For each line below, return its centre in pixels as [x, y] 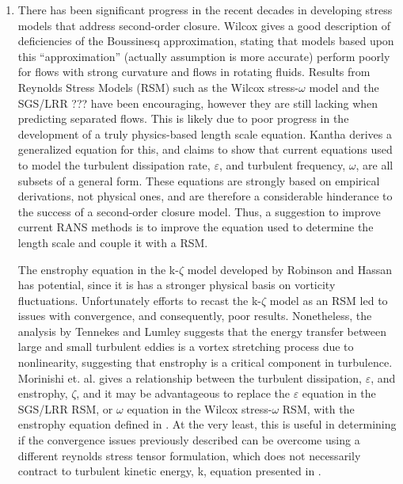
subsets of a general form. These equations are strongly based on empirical [199, 180]
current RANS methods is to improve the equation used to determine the [196, 227]
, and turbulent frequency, [282, 164]
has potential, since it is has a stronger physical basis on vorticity [177, 285]
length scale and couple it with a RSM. [113, 242]
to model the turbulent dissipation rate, [114, 164]
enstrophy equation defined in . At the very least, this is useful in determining [207, 424]
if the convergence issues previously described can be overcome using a [189, 440]
